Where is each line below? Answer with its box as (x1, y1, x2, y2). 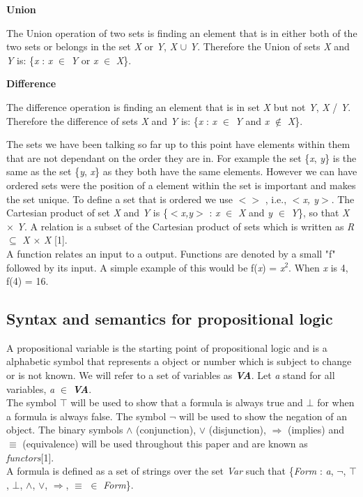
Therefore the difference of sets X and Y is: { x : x (6, 113, 217, 128)
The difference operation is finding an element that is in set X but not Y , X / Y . (6, 99, 351, 114)
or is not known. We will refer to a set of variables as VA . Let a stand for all (6, 368, 335, 383)
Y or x (70, 52, 98, 67)
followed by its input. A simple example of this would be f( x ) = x (6, 260, 285, 274)
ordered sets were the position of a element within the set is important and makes (6, 177, 356, 192)
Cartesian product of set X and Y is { (6, 205, 168, 220)
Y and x (235, 113, 270, 128)
